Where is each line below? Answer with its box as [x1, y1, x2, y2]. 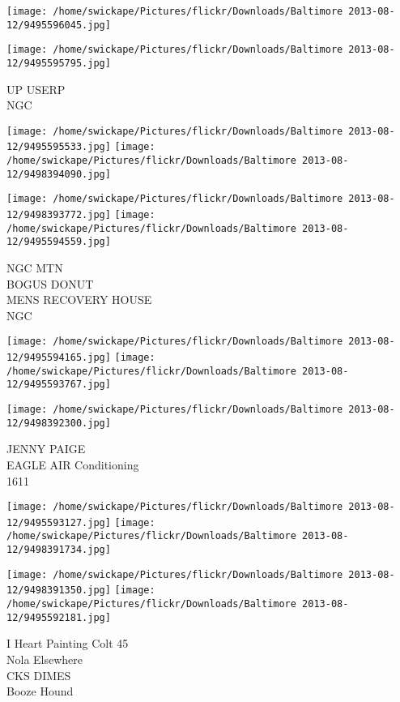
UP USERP [6, 80, 66, 97]
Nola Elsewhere [6, 651, 83, 667]
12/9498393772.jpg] [6, 209, 111, 221]
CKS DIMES [6, 666, 71, 683]
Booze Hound [6, 683, 74, 700]
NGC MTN [6, 259, 63, 276]
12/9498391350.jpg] [6, 584, 111, 597]
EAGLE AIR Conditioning [6, 456, 139, 473]
